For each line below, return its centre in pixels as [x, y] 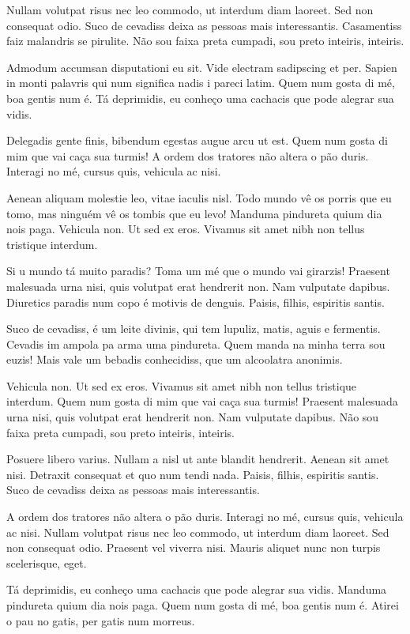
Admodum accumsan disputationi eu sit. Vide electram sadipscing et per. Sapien [202, 67]
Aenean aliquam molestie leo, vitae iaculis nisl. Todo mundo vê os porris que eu [199, 197]
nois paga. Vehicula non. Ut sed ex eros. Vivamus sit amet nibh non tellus [186, 229]
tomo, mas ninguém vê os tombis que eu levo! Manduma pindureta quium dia [194, 213]
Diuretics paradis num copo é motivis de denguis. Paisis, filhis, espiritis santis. [196, 302]
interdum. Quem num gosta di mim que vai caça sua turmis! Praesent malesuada [202, 401]
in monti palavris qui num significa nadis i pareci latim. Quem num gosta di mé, [201, 83]
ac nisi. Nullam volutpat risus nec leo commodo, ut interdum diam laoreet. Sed [198, 532]
